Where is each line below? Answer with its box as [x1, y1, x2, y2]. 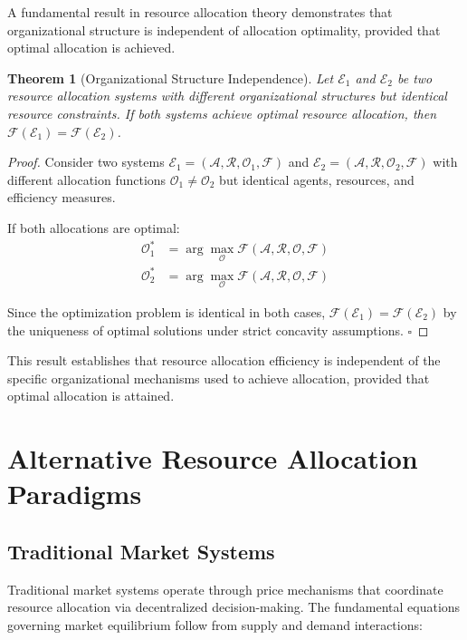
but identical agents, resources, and [219, 170, 415, 189]
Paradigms [7, 475, 142, 512]
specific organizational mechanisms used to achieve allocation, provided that [7, 368, 430, 387]
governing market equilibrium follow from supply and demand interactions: [7, 615, 423, 634]
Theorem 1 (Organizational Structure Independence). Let [7, 68, 334, 87]
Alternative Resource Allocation [7, 440, 418, 477]
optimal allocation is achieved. [7, 38, 176, 57]
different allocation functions [7, 170, 167, 189]
